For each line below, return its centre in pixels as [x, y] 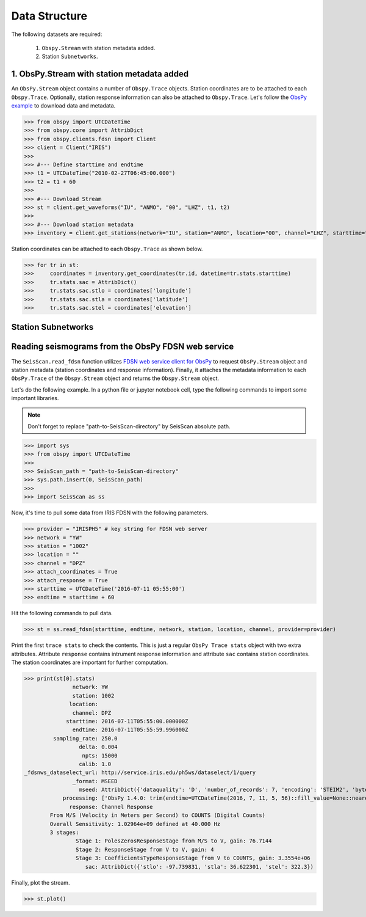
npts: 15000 [100, 755]
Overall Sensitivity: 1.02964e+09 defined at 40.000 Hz [135, 824]
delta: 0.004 [98, 747]
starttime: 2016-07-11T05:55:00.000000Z [127, 721]
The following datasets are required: [57, 34]
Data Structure [49, 16]
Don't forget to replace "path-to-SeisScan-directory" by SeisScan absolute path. [129, 426]
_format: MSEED [95, 781]
